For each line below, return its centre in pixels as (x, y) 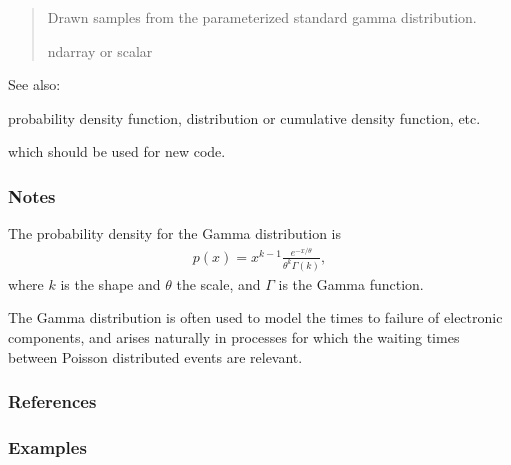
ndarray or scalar (100, 50)
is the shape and (110, 283)
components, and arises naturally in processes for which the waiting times (234, 337)
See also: (34, 84)
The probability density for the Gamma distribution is (174, 233)
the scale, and (218, 283)
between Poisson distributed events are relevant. (155, 356)
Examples (47, 446)
